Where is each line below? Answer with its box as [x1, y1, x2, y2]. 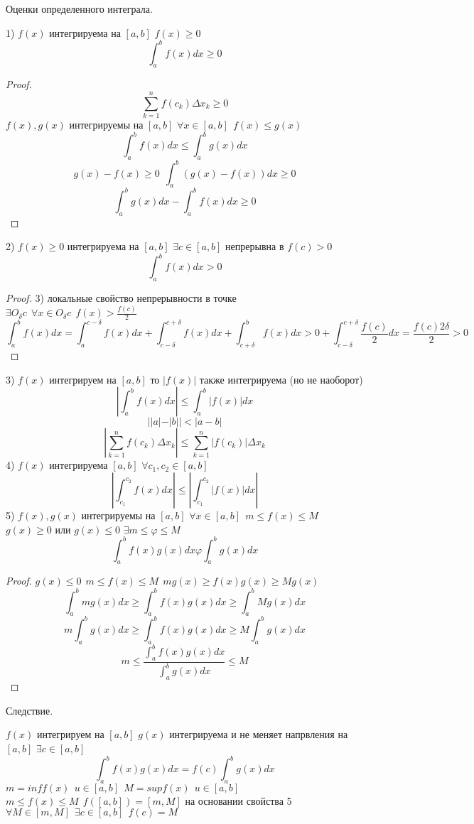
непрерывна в [225, 239, 284, 254]
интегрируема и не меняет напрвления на [169, 727, 348, 742]
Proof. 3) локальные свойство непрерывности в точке [6, 291, 237, 305]
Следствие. [6, 703, 53, 717]
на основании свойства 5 [185, 793, 292, 808]
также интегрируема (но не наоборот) [199, 372, 363, 386]
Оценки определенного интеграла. [6, 1, 153, 16]
